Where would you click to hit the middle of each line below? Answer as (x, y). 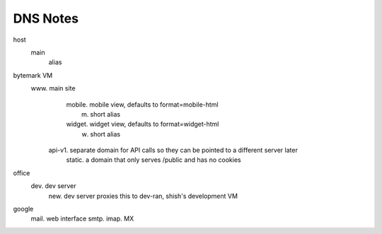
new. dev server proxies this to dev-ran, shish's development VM (143, 196)
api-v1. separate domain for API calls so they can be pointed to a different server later (173, 150)
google (23, 209)
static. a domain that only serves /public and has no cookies (154, 160)
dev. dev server (54, 186)
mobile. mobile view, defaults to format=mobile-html (142, 104)
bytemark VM (33, 75)
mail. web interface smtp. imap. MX (82, 218)
